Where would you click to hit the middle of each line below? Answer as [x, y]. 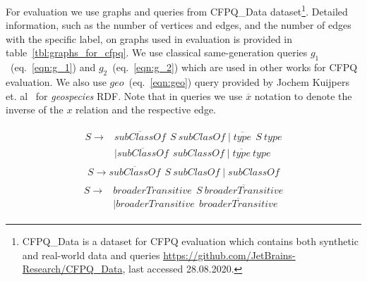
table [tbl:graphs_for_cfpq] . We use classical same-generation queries [157, 52]
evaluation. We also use [56, 82]
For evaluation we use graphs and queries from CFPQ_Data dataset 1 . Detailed [177, 10]
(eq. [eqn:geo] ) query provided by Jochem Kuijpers [239, 82]
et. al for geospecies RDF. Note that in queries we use [124, 95]
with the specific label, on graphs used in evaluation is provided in [149, 38]
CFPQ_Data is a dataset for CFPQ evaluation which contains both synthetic [190, 241]
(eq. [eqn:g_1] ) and [53, 67]
